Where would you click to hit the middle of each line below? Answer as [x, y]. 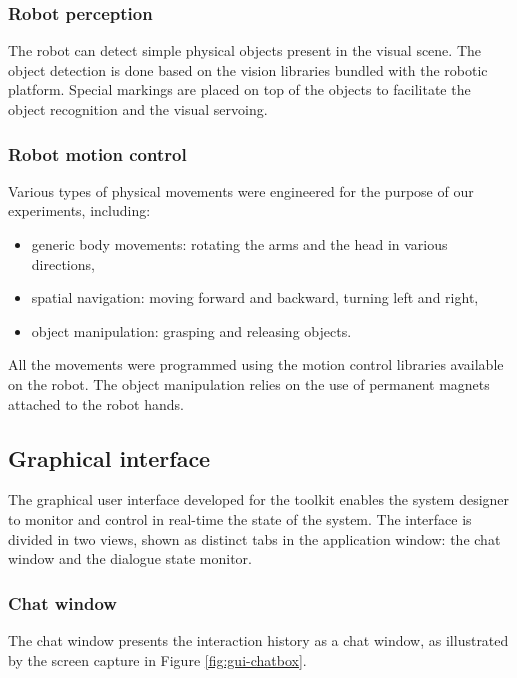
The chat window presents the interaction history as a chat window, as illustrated [258, 639]
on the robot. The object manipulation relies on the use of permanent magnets [249, 383]
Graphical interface [109, 457]
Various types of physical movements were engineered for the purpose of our [241, 190]
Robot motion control [97, 153]
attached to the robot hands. [96, 403]
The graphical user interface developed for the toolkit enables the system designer [259, 499]
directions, [63, 263]
